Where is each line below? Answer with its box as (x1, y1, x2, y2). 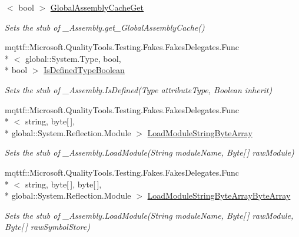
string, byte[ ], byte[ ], (25, 177, 102, 190)
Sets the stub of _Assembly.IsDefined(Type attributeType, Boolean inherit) (5, 83, 273, 96)
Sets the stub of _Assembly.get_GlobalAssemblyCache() (5, 21, 205, 33)
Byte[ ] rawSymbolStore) (5, 220, 90, 233)
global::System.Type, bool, (25, 52, 121, 64)
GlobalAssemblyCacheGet (50, 1, 144, 13)
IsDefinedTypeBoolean (44, 64, 125, 76)
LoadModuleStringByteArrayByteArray (147, 189, 291, 202)
